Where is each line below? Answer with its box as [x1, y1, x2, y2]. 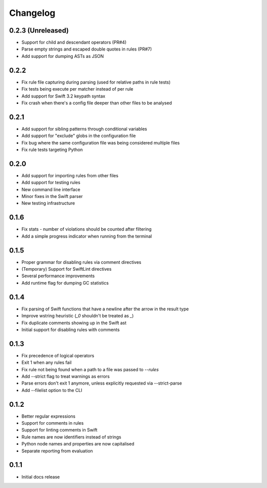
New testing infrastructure [21, 200, 75, 206]
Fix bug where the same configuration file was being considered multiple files [21, 140, 180, 146]
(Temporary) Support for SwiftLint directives [21, 266, 112, 272]
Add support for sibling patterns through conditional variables [21, 126, 147, 132]
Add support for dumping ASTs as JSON [21, 53, 104, 59]
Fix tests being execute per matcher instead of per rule [21, 86, 133, 92]
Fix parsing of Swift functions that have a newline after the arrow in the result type [21, 306, 189, 312]
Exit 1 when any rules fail [21, 359, 72, 366]
